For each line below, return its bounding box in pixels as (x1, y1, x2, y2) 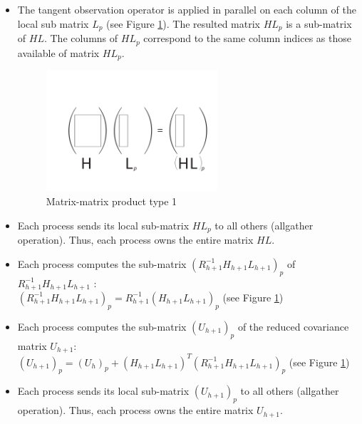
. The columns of (43, 31, 118, 46)
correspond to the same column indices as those (143, 31, 352, 46)
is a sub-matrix (286, 16, 352, 31)
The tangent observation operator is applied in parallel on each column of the (17, 2, 356, 16)
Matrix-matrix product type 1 (46, 194, 177, 209)
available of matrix (17, 45, 100, 60)
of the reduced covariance (237, 319, 349, 333)
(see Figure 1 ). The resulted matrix (106, 16, 260, 31)
